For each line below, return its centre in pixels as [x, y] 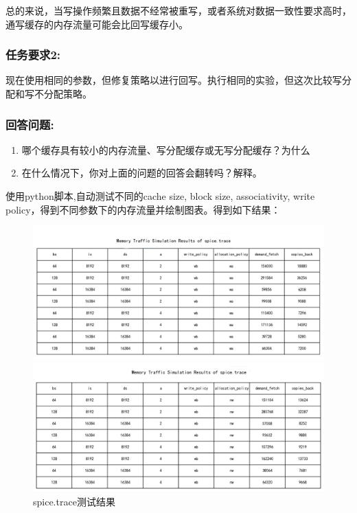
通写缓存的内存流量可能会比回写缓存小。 [97, 24]
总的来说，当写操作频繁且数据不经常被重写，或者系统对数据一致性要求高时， [178, 10]
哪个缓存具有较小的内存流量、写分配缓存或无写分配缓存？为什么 [166, 149]
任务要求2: [33, 55]
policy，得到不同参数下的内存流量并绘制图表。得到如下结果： [143, 209]
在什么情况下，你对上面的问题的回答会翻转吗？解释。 [142, 173]
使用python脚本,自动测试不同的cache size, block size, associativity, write [160, 196]
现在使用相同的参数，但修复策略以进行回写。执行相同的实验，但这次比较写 [174, 80]
